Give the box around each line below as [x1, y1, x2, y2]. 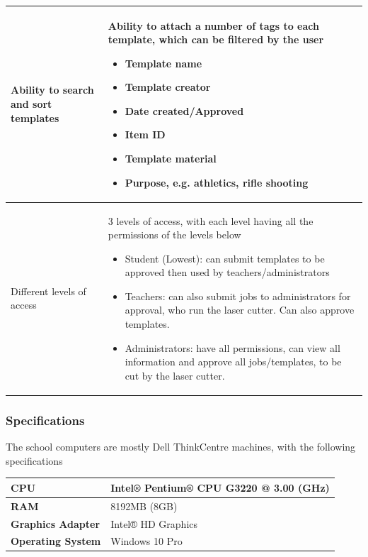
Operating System [11, 534, 101, 548]
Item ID [125, 127, 166, 142]
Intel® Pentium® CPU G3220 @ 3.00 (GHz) [110, 480, 330, 495]
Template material [125, 151, 217, 166]
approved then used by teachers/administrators [125, 265, 330, 280]
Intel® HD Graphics [110, 516, 198, 531]
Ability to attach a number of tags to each [108, 18, 319, 33]
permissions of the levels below [108, 227, 241, 242]
